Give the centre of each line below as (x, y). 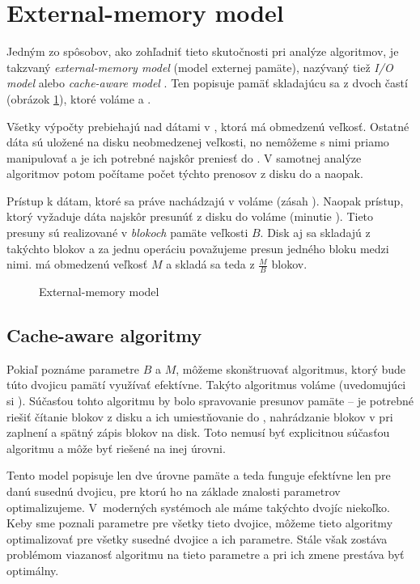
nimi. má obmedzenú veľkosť (77, 264)
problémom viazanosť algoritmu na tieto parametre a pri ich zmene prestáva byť (206, 554)
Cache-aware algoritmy (104, 335)
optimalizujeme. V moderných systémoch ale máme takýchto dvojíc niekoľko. (198, 507)
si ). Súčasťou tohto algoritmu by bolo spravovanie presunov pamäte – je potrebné (210, 401)
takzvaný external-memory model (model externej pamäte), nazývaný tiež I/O (200, 67)
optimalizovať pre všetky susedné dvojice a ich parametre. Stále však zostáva (197, 538)
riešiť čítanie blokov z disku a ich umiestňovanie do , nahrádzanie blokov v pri (200, 416)
